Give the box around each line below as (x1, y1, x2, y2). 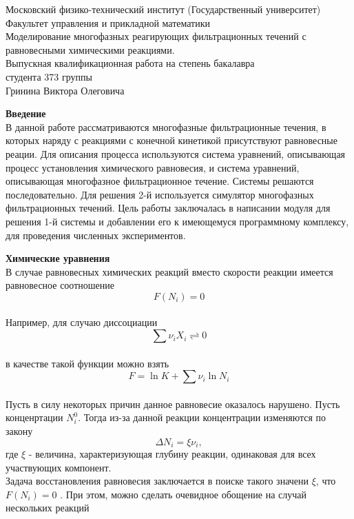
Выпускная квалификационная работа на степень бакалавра (6, 56, 255, 70)
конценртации (6, 410, 63, 425)
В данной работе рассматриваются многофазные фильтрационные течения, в (6, 119, 326, 134)
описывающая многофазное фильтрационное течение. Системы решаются (6, 174, 314, 188)
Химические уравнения (6, 251, 110, 265)
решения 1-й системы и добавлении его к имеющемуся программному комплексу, (6, 214, 349, 228)
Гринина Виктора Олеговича (6, 83, 125, 97)
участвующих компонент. (6, 460, 112, 474)
